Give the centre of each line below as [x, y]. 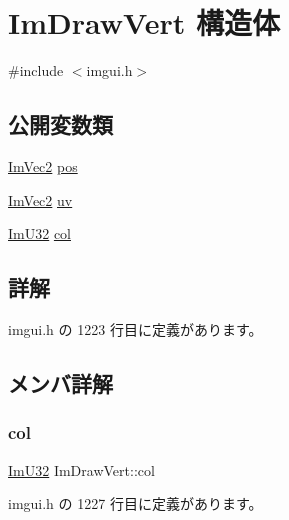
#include [36, 70]
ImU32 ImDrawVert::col [81, 469]
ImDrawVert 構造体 [144, 22]
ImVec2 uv [40, 199]
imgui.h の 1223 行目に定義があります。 [135, 328]
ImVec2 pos [43, 165]
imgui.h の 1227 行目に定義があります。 [135, 503]
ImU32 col [39, 233]
